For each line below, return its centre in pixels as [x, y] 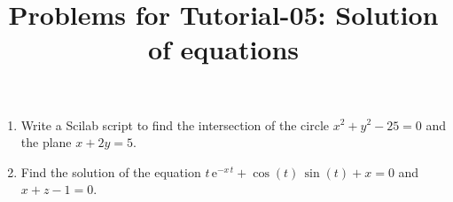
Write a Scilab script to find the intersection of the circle [175, 124]
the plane [46, 142]
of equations [223, 49]
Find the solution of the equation [111, 171]
